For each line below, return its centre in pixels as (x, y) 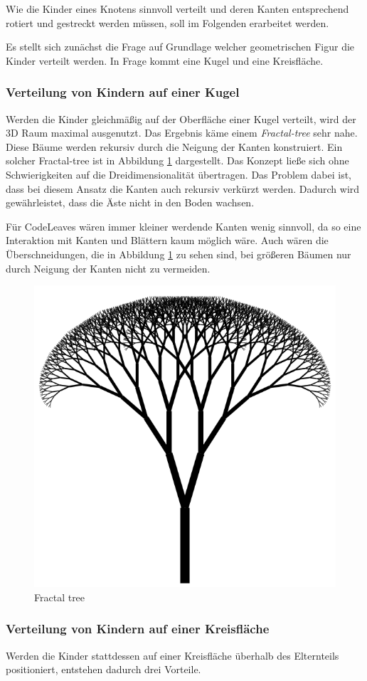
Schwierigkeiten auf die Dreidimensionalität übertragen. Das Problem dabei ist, (179, 174)
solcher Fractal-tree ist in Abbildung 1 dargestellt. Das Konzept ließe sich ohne (177, 160)
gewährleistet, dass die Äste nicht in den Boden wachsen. (130, 202)
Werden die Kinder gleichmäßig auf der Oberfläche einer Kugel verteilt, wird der (181, 118)
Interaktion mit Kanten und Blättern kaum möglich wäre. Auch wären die (167, 240)
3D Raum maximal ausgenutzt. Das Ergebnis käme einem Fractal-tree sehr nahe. (182, 133)
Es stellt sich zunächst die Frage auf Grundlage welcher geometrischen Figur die (180, 47)
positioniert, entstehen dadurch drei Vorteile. (103, 669)
